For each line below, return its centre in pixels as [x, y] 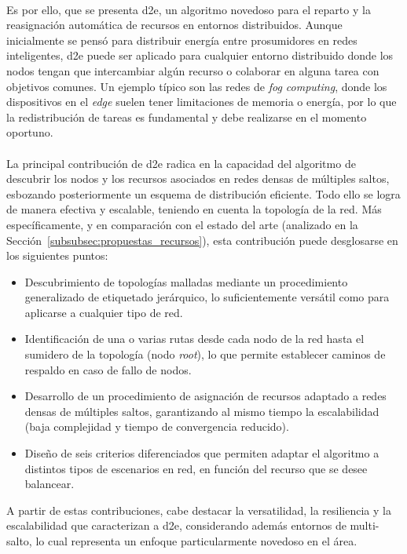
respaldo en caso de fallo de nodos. [108, 369]
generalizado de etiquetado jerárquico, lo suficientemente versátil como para [207, 297]
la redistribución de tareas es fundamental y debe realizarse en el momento [187, 117]
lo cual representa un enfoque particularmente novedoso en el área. [196, 541]
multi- [365, 525]
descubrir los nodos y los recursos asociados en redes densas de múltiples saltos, [198, 179]
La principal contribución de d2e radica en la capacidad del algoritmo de [181, 163]
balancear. [49, 484]
